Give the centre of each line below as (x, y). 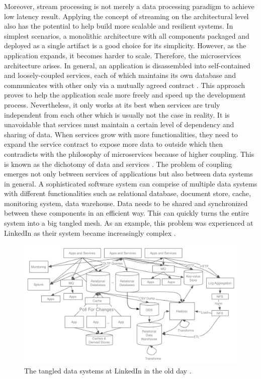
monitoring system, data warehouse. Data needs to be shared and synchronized (126, 203)
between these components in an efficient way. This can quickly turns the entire (126, 213)
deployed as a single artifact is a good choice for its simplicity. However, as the (125, 45)
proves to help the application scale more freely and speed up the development (125, 95)
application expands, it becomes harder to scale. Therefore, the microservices (123, 55)
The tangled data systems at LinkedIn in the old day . (108, 370)
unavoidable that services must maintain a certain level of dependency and (119, 124)
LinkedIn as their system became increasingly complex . (90, 232)
